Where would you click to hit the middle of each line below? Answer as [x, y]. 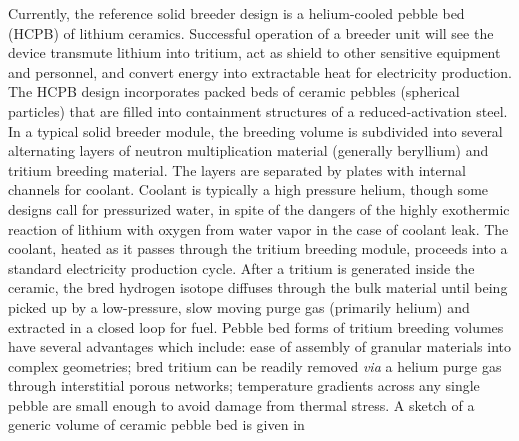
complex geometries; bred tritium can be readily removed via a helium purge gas [255, 365]
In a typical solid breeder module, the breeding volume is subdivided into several [255, 130]
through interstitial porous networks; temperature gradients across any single [244, 385]
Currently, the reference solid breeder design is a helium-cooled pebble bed [236, 13]
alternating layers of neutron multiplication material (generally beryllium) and [248, 150]
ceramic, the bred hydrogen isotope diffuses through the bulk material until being [258, 287]
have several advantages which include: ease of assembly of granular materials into [260, 346]
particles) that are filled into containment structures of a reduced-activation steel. [258, 110]
